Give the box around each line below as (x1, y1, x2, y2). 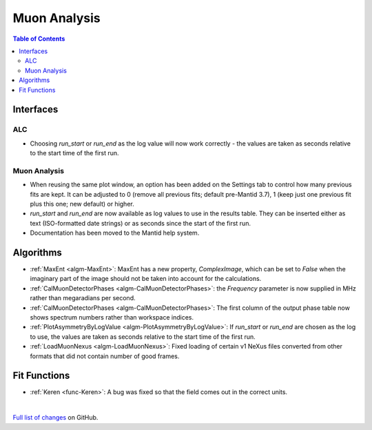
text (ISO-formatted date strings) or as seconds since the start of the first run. (30, 219, 251, 227)
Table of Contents (12, 35, 65, 43)
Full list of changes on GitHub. (12, 413, 99, 422)
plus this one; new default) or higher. (30, 199, 134, 208)
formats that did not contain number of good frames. (30, 352, 180, 360)
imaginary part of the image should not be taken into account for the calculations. (30, 275, 262, 283)
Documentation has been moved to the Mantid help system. (30, 228, 200, 237)
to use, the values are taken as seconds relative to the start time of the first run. (30, 332, 256, 341)
